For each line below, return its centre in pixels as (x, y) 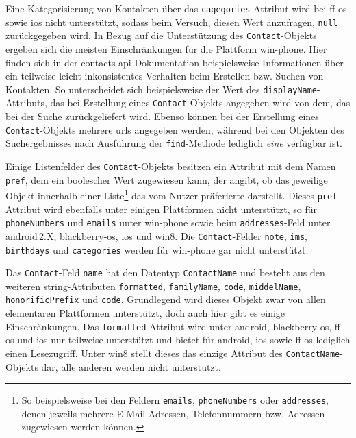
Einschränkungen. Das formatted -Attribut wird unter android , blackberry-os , (169, 326)
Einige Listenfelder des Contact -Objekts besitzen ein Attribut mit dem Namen (171, 166)
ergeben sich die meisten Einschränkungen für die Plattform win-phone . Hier (166, 48)
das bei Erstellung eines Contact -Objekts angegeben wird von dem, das (200, 102)
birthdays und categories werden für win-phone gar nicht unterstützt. (157, 249)
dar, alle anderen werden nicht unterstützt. (131, 366)
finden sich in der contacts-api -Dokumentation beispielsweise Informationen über (175, 62)
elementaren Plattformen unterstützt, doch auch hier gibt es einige (145, 313)
